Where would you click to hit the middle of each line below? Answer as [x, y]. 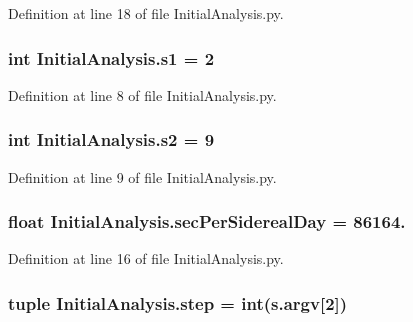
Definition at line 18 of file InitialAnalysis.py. [146, 13]
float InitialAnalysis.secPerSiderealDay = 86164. [207, 221]
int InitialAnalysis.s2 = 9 [111, 139]
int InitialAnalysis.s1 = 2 [111, 57]
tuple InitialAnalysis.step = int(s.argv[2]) [178, 302]
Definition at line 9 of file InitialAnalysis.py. [142, 176]
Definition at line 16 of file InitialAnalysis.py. [146, 258]
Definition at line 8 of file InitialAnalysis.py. [142, 94]
